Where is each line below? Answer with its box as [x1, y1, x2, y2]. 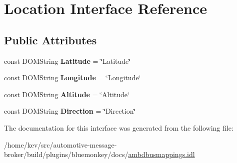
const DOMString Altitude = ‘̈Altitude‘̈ [4, 89, 129, 99]
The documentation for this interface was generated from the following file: [4, 122, 233, 133]
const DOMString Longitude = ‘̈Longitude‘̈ [4, 72, 141, 83]
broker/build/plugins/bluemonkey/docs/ [4, 149, 128, 160]
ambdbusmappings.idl [128, 149, 195, 160]
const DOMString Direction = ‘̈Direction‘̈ [4, 106, 136, 116]
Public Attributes [4, 32, 97, 47]
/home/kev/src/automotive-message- [4, 139, 117, 150]
